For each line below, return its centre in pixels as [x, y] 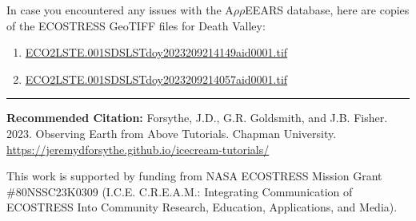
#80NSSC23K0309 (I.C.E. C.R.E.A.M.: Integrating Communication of [180, 191]
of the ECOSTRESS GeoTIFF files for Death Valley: [136, 25]
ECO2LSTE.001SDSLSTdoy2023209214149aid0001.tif [156, 52]
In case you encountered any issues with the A [120, 10]
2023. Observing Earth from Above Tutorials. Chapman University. [172, 133]
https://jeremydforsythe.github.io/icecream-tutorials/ [138, 149]
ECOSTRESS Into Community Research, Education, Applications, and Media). [202, 207]
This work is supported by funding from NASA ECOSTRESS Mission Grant [194, 176]
